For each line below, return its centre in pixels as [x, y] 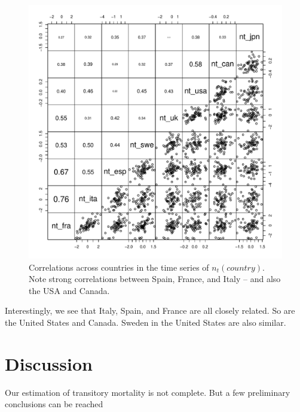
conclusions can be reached [54, 404]
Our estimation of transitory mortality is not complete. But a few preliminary [148, 392]
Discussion [49, 363]
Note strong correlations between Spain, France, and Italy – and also [155, 279]
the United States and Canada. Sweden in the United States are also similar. [146, 322]
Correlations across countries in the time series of [119, 267]
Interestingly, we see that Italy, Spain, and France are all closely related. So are [150, 310]
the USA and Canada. [69, 290]
